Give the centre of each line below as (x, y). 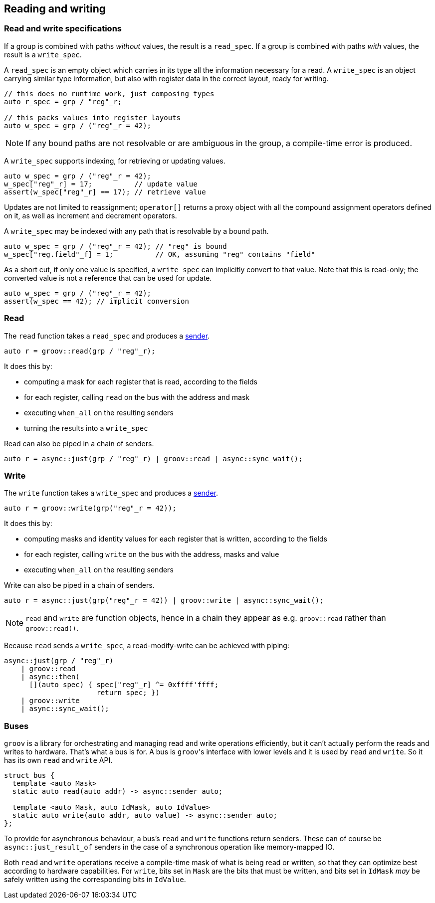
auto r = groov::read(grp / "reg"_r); (80, 351)
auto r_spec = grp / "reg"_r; (63, 101)
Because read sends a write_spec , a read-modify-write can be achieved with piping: (147, 646)
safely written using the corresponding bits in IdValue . (95, 880)
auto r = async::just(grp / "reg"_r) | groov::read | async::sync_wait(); (153, 458)
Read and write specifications (63, 29)
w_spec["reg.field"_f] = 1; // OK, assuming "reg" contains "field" (160, 254)
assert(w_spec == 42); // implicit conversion (97, 301)
